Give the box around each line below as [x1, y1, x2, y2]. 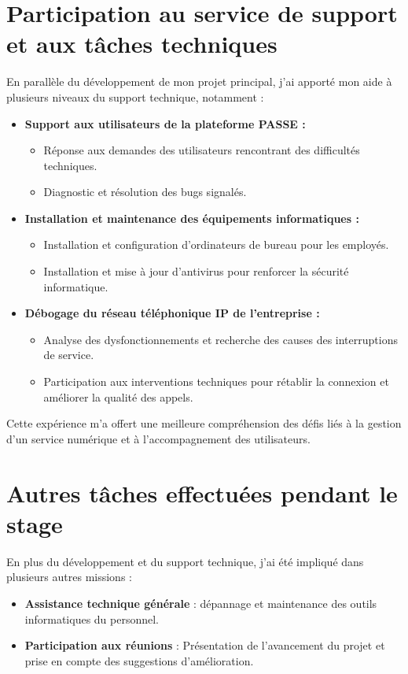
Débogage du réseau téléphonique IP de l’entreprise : [24, 305, 320, 321]
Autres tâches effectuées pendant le [6, 476, 398, 509]
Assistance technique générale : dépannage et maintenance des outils [24, 594, 377, 611]
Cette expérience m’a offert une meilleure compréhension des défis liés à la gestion [6, 415, 402, 431]
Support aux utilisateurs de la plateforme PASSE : [24, 115, 306, 131]
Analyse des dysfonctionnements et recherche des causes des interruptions [43, 331, 398, 347]
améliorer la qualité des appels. [43, 388, 193, 405]
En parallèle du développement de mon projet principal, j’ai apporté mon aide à [6, 73, 392, 90]
